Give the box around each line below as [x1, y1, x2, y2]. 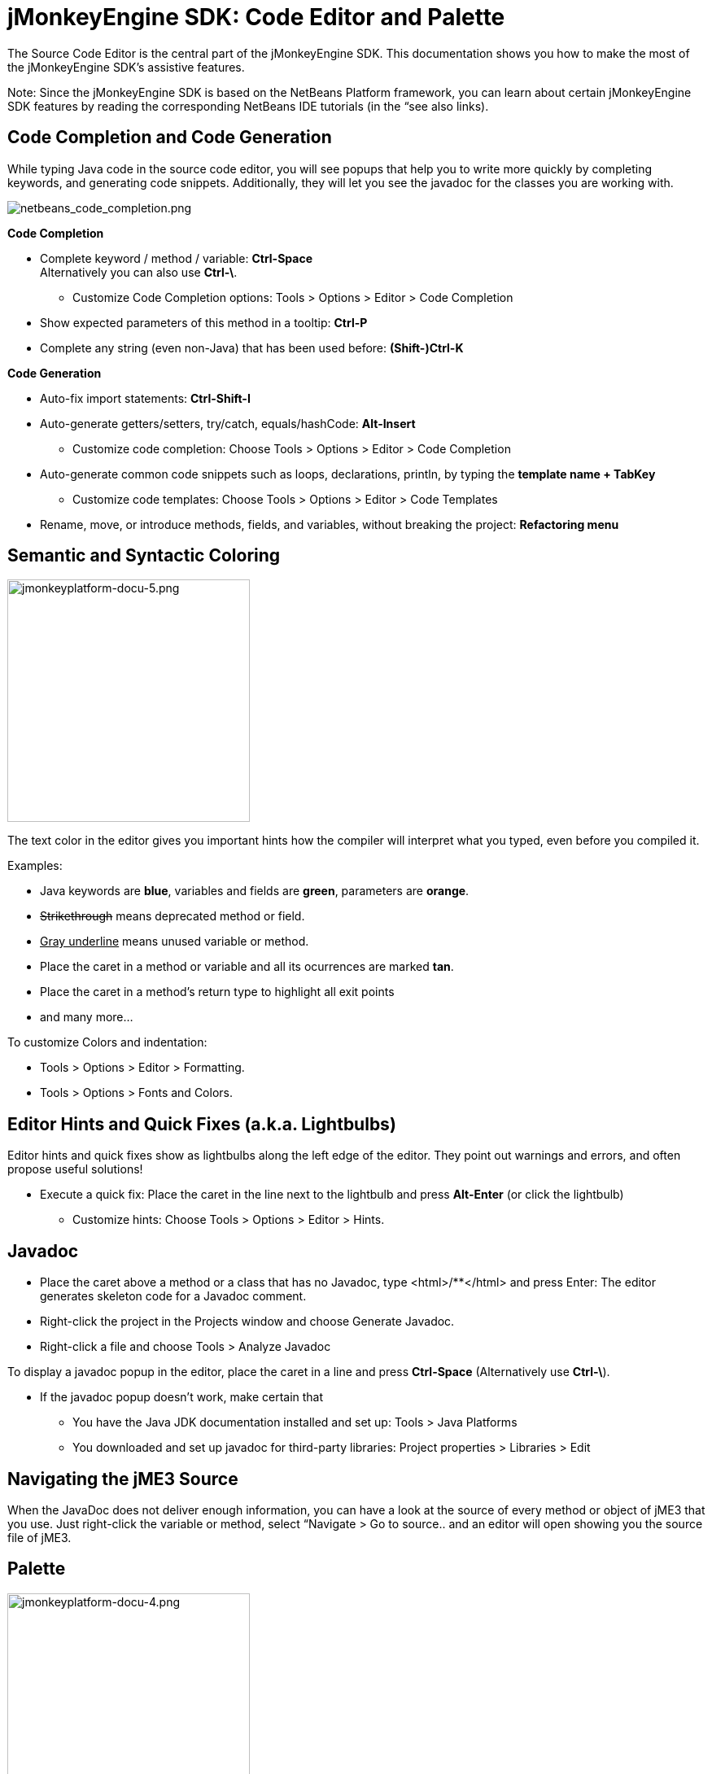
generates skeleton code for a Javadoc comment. [40, 1289, 307, 1304]
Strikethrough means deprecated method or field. [40, 909, 305, 924]
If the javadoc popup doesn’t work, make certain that [40, 1390, 324, 1405]
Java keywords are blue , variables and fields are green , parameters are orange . [40, 884, 470, 898]
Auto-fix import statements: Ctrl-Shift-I [40, 391, 251, 405]
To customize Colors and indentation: [7, 1035, 207, 1050]
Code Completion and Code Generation [7, 127, 332, 148]
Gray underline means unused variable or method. [40, 934, 309, 949]
